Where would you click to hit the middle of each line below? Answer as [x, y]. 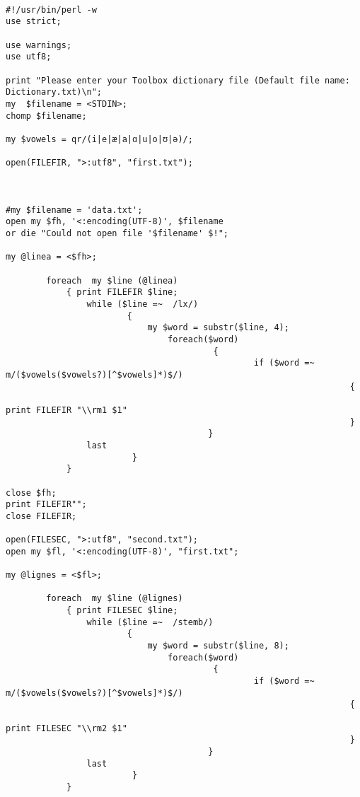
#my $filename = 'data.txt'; [74, 210]
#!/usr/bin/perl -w [51, 10]
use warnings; [39, 45]
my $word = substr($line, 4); [218, 328]
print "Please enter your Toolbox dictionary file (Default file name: [178, 80]
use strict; [34, 22]
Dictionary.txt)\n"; [54, 92]
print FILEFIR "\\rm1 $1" [66, 410]
